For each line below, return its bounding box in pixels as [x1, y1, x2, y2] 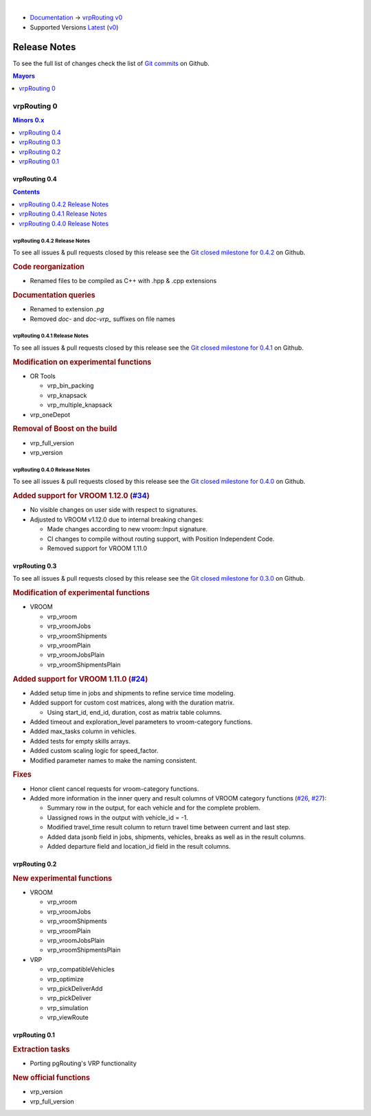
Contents [12, 188, 41, 196]
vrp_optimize [47, 974, 84, 983]
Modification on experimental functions [12, 357, 152, 367]
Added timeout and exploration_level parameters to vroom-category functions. [30, 718, 253, 726]
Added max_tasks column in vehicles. [30, 727, 137, 735]
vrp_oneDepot [30, 410, 70, 418]
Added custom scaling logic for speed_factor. [30, 746, 159, 755]
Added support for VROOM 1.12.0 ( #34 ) [12, 491, 150, 501]
